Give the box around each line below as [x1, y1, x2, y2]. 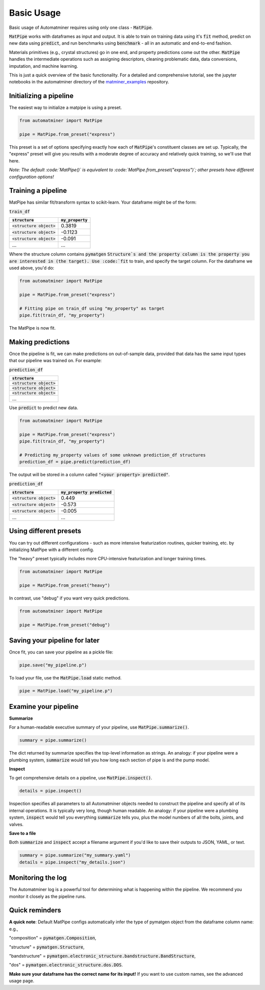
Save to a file [9, 830, 36, 836]
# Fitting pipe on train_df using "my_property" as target [19, 306, 164, 311]
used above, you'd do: [9, 265, 54, 271]
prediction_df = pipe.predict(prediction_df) [19, 459, 131, 465]
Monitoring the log [9, 874, 67, 882]
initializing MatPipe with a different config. [9, 547, 94, 552]
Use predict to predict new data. [9, 405, 79, 411]
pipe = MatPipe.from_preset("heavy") [19, 583, 110, 588]
